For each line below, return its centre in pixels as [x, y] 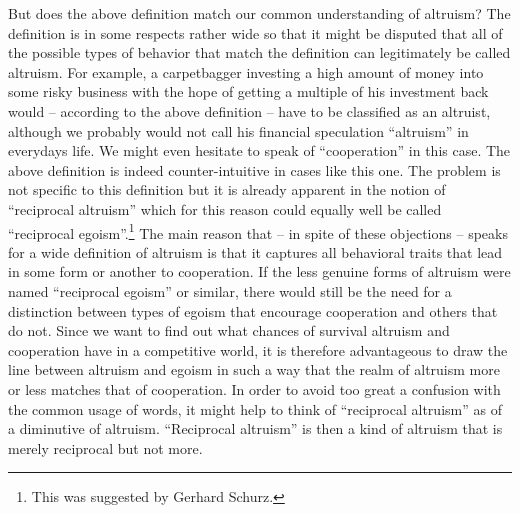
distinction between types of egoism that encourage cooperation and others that [253, 310]
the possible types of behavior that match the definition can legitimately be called [259, 52]
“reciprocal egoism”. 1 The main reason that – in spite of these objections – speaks [258, 231]
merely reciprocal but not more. [105, 447]
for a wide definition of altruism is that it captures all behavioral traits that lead [255, 251]
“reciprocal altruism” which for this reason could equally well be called [225, 208]
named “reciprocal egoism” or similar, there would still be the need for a [230, 290]
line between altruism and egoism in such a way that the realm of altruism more [254, 369]
